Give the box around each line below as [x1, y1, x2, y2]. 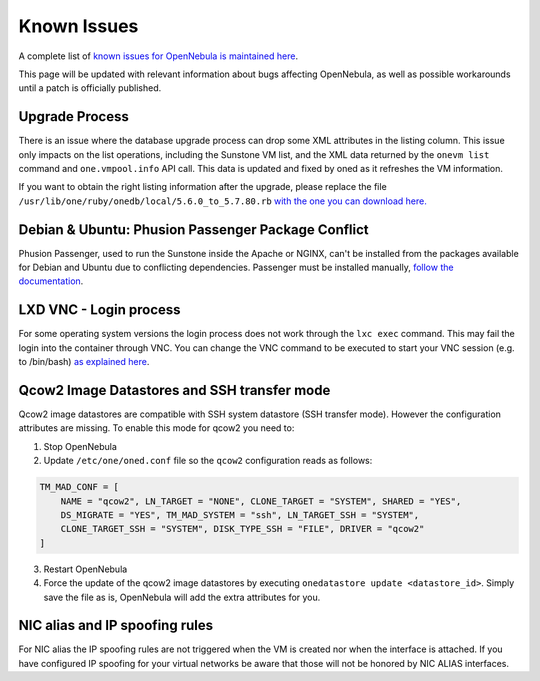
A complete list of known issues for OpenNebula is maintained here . [18, 50, 299, 62]
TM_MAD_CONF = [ [39, 481, 120, 493]
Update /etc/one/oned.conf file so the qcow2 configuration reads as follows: [43, 455, 373, 467]
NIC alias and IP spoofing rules [18, 617, 214, 634]
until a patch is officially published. [18, 82, 162, 94]
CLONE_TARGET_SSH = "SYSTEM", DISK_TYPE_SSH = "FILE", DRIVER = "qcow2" [60, 523, 425, 535]
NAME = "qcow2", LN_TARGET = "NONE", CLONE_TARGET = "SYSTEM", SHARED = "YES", [60, 495, 462, 507]
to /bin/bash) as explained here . [18, 356, 150, 368]
